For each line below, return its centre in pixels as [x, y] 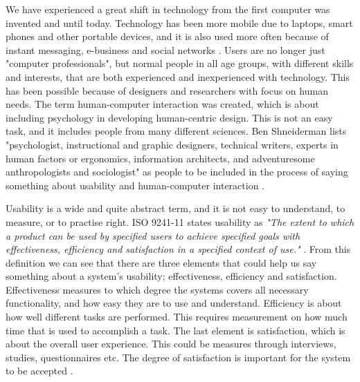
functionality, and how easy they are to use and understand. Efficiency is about [174, 303]
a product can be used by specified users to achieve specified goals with [153, 235]
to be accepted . [39, 371]
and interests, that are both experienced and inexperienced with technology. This [178, 76]
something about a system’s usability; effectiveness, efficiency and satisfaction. [171, 276]
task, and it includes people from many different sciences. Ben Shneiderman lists [176, 131]
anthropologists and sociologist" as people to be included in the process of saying [177, 172]
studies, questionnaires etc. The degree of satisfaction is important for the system [178, 357]
